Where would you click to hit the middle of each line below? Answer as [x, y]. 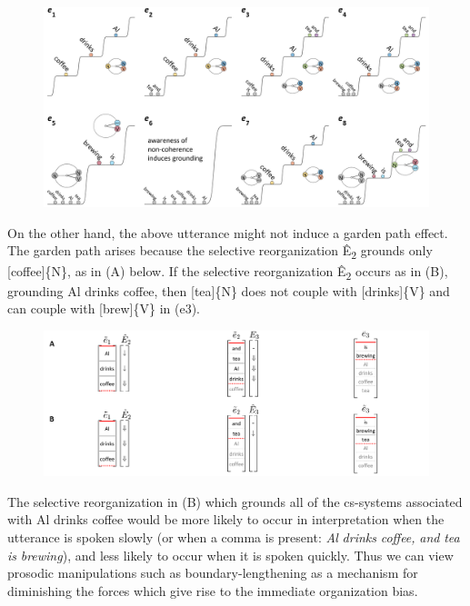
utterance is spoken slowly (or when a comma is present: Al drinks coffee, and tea [234, 536]
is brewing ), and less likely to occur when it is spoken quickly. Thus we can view [230, 555]
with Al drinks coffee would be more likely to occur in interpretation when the [226, 519]
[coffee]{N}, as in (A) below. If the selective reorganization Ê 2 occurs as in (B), [228, 272]
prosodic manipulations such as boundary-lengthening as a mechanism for [213, 573]
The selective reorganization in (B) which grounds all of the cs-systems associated [235, 501]
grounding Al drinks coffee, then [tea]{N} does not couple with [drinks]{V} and [229, 290]
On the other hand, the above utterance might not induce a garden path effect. [228, 232]
